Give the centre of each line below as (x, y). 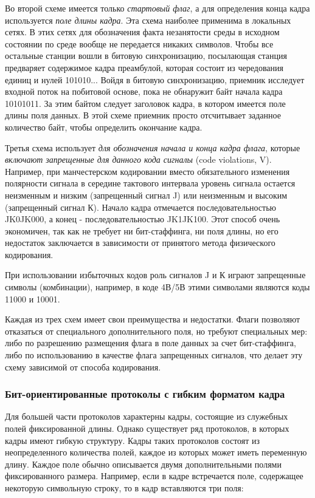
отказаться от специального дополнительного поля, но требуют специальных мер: (156, 331)
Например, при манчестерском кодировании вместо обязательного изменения (147, 171)
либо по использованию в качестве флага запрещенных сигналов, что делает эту (154, 355)
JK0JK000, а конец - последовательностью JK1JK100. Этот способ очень (143, 219)
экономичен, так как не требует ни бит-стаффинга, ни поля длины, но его (142, 230)
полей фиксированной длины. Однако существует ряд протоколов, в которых (147, 428)
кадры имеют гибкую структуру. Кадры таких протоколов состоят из (133, 440)
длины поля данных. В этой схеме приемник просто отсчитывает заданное (143, 115)
